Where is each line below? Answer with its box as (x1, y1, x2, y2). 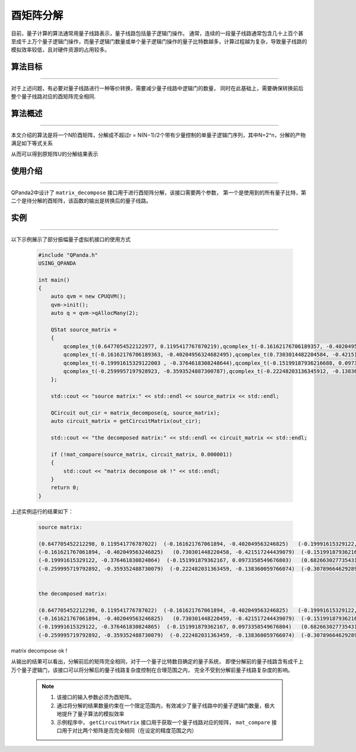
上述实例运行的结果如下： (11, 508, 74, 515)
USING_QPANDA (38, 260, 77, 267)
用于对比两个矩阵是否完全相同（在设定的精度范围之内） (61, 726, 197, 734)
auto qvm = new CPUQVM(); (50, 293, 126, 300)
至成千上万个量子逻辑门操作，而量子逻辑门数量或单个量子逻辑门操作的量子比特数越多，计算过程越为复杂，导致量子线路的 (11, 37, 307, 45)
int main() (38, 276, 70, 283)
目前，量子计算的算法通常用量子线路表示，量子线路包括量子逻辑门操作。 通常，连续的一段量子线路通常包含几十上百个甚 (11, 30, 304, 37)
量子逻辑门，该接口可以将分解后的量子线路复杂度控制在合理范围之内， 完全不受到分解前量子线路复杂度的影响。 (21, 666, 293, 674)
